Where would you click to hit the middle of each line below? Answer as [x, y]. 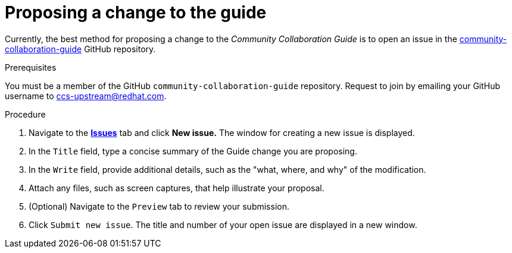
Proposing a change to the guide [136, 12]
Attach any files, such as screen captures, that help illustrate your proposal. [177, 188]
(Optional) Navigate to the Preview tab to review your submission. [159, 206]
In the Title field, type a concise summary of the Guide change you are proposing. [193, 151]
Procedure [25, 114]
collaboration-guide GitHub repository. [80, 49]
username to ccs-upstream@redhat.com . [86, 96]
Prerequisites [31, 67]
